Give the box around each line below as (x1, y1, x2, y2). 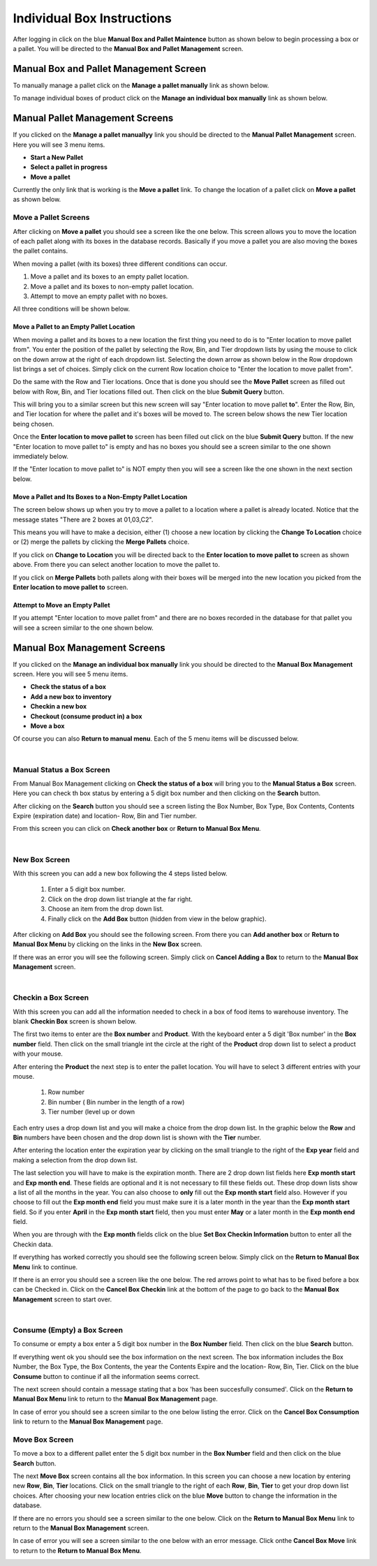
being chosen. (13, 420, 54, 428)
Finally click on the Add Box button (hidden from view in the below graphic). (47, 915, 267, 923)
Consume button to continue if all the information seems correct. (13, 1372, 200, 1380)
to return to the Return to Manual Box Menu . (13, 1546, 142, 1555)
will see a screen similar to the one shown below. (13, 623, 154, 632)
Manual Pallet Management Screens (13, 112, 174, 124)
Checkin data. (13, 1240, 53, 1248)
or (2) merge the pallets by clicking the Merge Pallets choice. (13, 538, 190, 546)
